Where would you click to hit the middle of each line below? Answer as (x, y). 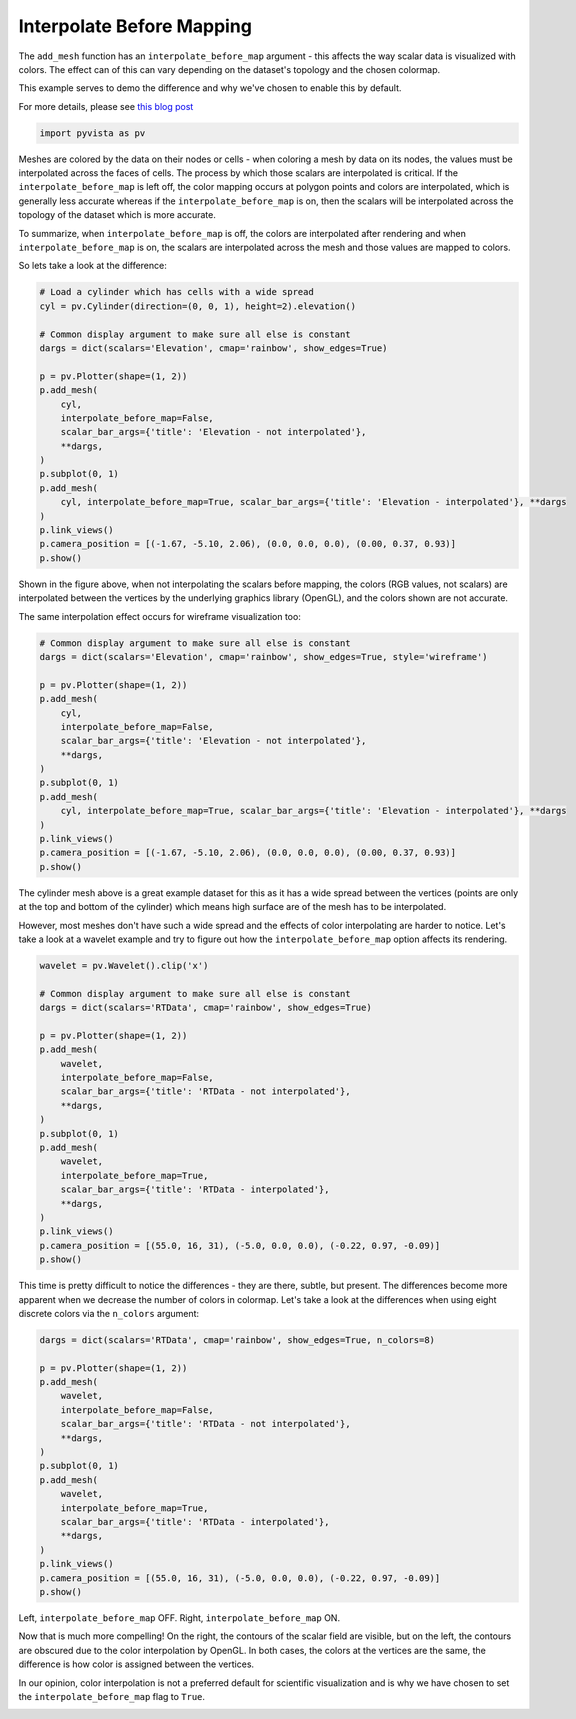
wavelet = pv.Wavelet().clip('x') (124, 965)
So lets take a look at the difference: (92, 266)
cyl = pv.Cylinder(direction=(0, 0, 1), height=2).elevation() (198, 306)
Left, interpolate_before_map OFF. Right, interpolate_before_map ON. (179, 1617)
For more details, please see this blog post (106, 106)
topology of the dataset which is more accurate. (117, 215)
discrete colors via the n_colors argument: (109, 1313)
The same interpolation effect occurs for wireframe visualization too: (160, 616)
